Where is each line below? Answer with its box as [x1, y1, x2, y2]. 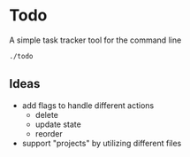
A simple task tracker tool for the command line [9, 35, 182, 45]
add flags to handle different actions [21, 99, 155, 111]
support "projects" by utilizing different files [21, 137, 182, 148]
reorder [34, 128, 64, 138]
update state [34, 119, 81, 130]
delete [34, 109, 59, 120]
